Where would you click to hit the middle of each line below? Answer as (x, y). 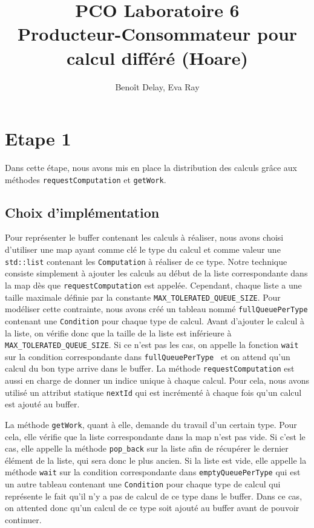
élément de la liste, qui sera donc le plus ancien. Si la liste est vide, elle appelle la (156, 460)
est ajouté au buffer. (42, 404)
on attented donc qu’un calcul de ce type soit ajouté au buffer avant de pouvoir (152, 508)
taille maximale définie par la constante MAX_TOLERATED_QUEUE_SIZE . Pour (143, 297)
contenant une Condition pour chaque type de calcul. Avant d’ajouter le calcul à (155, 320)
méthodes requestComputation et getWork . (86, 179)
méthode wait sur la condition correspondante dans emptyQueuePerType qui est (153, 472)
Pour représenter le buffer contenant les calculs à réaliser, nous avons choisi (144, 237)
